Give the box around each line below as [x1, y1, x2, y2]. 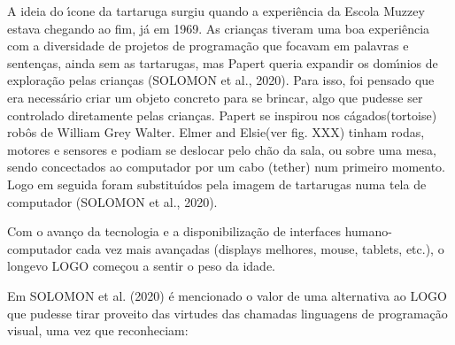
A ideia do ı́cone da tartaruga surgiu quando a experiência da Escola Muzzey [7, 2, 425, 19]
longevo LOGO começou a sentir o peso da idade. [7, 257, 276, 275]
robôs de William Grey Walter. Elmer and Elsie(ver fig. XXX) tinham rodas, [7, 123, 425, 142]
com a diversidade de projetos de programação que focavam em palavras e [7, 36, 409, 55]
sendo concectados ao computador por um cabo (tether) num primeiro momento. [7, 157, 445, 176]
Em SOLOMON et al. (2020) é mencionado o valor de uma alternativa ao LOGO [7, 286, 447, 304]
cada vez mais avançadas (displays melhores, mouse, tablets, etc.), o [75, 239, 444, 257]
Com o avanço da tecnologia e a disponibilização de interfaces [7, 222, 341, 241]
